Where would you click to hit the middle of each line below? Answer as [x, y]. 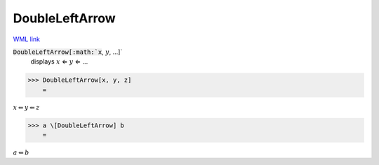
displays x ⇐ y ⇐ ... [59, 62]
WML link [27, 39]
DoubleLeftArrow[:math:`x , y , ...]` [68, 52]
